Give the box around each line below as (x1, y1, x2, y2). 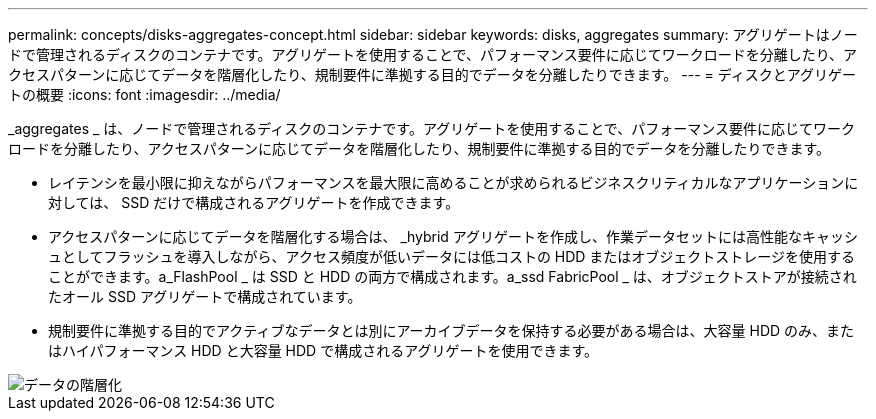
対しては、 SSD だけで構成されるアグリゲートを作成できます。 (48, 194, 460, 211)
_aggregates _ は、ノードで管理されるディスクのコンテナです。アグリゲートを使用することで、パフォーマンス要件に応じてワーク (8, 120, 855, 137)
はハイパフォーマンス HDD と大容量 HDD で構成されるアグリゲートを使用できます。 (48, 342, 599, 359)
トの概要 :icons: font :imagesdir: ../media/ (8, 86, 281, 103)
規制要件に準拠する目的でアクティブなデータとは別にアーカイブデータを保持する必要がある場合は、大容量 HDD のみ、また (48, 322, 855, 339)
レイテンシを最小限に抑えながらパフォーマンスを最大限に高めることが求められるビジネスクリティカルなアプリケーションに (48, 174, 859, 191)
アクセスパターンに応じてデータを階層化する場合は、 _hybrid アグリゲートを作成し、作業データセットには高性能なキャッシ (48, 228, 859, 245)
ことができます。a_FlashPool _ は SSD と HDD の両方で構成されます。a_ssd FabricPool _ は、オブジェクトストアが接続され (48, 268, 857, 285)
